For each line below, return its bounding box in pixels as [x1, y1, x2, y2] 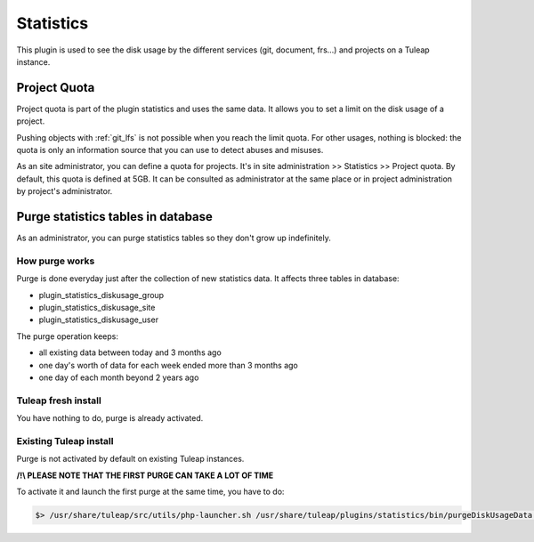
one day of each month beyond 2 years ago [38, 372, 199, 383]
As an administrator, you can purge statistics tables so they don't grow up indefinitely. [16, 232, 331, 244]
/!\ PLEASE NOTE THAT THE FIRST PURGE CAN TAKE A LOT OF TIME [16, 470, 274, 481]
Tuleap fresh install [16, 394, 101, 407]
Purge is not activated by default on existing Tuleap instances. [16, 454, 245, 465]
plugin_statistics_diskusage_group [38, 289, 165, 300]
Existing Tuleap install [16, 434, 114, 447]
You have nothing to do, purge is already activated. [16, 413, 204, 424]
